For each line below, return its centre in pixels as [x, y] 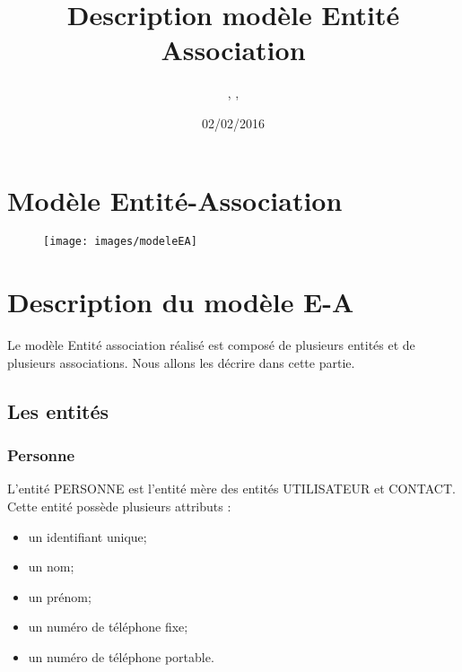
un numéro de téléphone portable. [121, 656]
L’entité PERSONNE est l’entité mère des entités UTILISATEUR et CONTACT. [231, 489]
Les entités [58, 410]
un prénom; [60, 596]
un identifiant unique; [87, 536]
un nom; [51, 567]
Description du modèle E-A [181, 302]
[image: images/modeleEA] [120, 242]
